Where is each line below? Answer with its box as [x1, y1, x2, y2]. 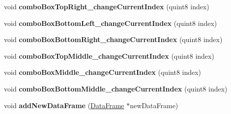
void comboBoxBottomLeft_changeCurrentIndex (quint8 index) [4, 18, 217, 28]
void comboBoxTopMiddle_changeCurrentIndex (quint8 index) [4, 50, 214, 61]
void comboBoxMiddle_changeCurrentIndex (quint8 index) [4, 67, 202, 77]
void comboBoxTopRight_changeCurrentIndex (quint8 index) [4, 1, 209, 11]
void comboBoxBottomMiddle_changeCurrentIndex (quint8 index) [4, 83, 228, 93]
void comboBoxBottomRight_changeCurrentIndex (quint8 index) [4, 34, 223, 45]
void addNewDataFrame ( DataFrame [4, 100, 124, 110]
